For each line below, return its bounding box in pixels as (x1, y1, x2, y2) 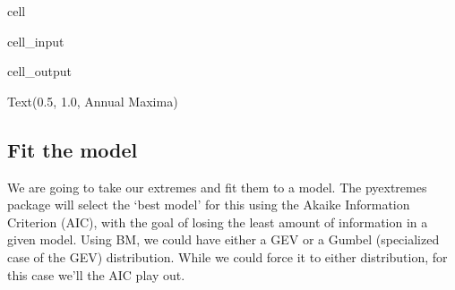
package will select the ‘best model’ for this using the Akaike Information (7, 195, 410, 214)
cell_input (7, 31, 64, 50)
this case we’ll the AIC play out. (7, 265, 185, 284)
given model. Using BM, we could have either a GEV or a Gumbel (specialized (7, 230, 440, 249)
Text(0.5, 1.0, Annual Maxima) (7, 91, 178, 110)
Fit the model (7, 135, 138, 163)
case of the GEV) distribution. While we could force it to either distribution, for (7, 247, 448, 266)
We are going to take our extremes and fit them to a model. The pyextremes (7, 177, 427, 196)
